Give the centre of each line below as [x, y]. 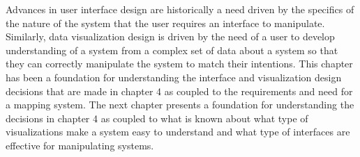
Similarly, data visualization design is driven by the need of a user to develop [170, 36]
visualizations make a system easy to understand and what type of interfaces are [178, 132]
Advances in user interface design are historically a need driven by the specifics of [180, 9]
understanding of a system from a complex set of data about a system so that [172, 50]
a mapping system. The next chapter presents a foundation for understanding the [180, 105]
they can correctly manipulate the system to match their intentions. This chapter [179, 64]
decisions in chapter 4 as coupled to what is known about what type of [157, 118]
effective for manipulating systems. [80, 145]
